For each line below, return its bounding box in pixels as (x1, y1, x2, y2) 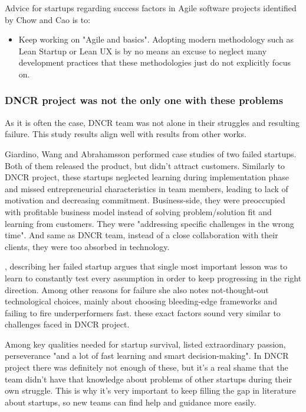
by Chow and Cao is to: (5, 13, 91, 25)
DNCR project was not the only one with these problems (5, 93, 284, 108)
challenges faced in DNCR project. (5, 318, 130, 330)
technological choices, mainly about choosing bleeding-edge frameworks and (5, 295, 277, 307)
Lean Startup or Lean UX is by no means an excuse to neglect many (18, 44, 267, 57)
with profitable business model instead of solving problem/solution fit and (5, 205, 272, 218)
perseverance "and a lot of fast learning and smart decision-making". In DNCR (5, 349, 289, 362)
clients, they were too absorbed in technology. (5, 240, 170, 252)
